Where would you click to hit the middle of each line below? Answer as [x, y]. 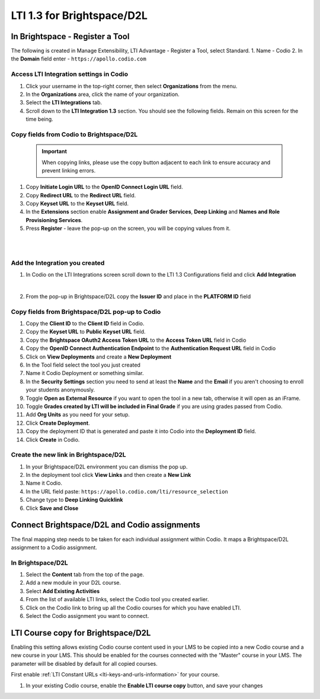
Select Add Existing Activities [63, 591]
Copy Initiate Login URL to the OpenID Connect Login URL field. [104, 187]
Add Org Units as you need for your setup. [78, 415]
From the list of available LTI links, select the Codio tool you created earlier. [117, 599]
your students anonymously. [60, 390]
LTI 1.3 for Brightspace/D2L [79, 15]
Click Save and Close [52, 508]
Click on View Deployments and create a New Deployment [99, 357]
